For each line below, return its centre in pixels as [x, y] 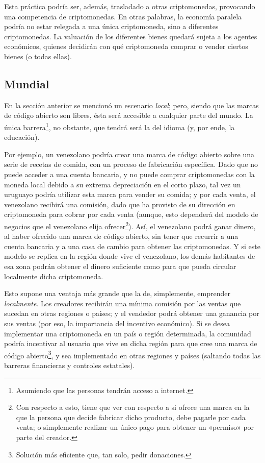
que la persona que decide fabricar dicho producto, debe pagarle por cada [131, 417]
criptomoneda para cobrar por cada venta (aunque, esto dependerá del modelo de [131, 214]
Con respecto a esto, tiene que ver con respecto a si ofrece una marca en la [133, 407]
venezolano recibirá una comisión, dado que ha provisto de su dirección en [120, 204]
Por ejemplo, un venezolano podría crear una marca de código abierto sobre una [129, 154]
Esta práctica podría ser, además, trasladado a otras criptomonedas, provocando [130, 6]
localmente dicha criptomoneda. [54, 276]
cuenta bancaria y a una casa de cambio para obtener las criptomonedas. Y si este [132, 246]
